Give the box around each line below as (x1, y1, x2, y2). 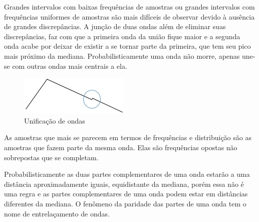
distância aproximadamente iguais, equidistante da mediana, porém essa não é (4, 178, 244, 189)
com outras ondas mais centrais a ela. (12, 60, 127, 71)
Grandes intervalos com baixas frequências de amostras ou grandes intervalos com (4, 2, 255, 12)
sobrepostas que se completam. (4, 152, 99, 162)
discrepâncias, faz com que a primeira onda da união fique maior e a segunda (4, 31, 240, 41)
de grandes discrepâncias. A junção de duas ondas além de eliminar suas (4, 21, 226, 32)
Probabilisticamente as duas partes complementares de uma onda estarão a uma (4, 169, 250, 179)
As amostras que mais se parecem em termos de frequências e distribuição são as (4, 132, 251, 143)
